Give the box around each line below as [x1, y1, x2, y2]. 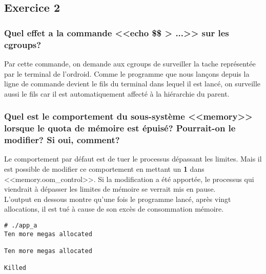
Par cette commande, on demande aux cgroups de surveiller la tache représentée [4, 58, 256, 68]
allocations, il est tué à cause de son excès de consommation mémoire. [4, 203, 224, 214]
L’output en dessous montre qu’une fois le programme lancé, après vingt [4, 193, 231, 204]
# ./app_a [4, 221, 37, 229]
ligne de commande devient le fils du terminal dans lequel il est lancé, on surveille [4, 78, 261, 89]
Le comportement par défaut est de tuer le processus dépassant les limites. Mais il [4, 153, 262, 164]
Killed [4, 264, 26, 272]
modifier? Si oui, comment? [4, 133, 120, 146]
